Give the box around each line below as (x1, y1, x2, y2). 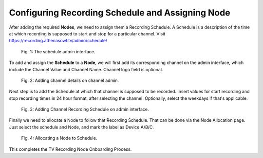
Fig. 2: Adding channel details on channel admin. (21, 78, 119, 83)
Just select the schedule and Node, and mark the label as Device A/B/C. (9, 124, 154, 130)
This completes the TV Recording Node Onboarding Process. (9, 146, 132, 152)
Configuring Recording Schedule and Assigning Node (9, 7, 231, 18)
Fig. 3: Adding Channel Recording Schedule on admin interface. (21, 107, 149, 112)
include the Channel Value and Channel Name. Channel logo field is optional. (9, 66, 163, 72)
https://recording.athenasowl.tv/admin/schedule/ (9, 38, 108, 44)
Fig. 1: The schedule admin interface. (21, 48, 95, 54)
